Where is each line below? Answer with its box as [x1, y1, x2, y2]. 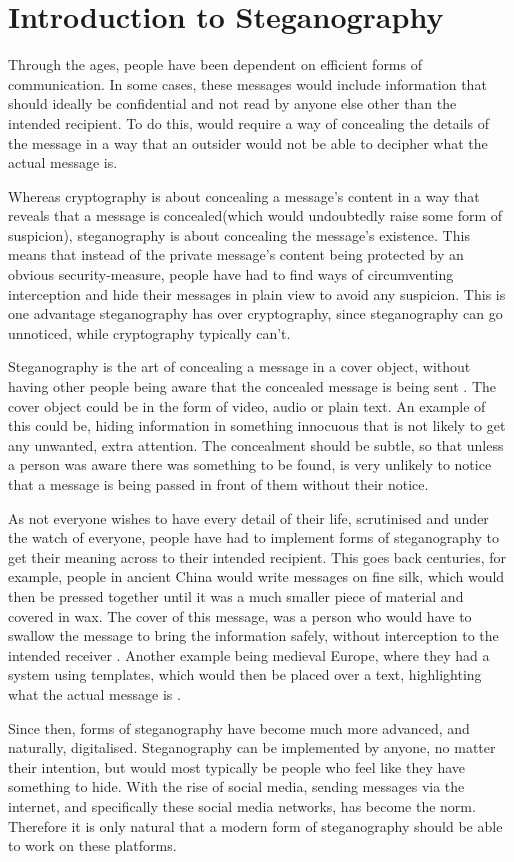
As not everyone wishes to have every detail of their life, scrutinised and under [8, 507, 489, 528]
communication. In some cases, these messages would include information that [8, 73, 487, 94]
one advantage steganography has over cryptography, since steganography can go [8, 303, 503, 324]
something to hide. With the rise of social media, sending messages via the [8, 776, 465, 797]
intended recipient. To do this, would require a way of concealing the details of [8, 112, 489, 133]
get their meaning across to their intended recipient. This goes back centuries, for [8, 546, 506, 567]
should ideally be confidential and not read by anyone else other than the [8, 93, 457, 114]
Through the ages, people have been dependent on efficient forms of [8, 54, 422, 75]
